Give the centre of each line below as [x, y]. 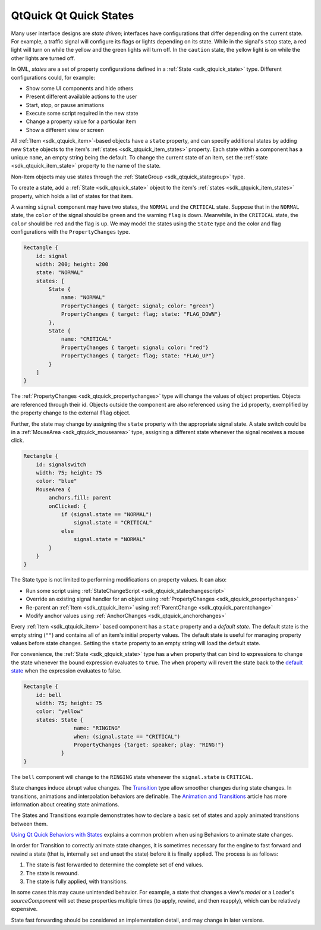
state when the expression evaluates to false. [66, 671]
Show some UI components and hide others [80, 88]
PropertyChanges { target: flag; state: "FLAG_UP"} [138, 356]
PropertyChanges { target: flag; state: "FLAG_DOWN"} [141, 314]
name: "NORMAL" [83, 298]
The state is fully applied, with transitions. [77, 882]
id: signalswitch [61, 464]
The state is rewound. [53, 873]
